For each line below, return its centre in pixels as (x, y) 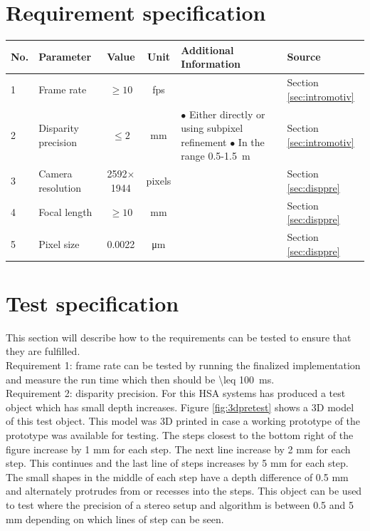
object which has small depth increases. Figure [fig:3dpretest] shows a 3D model (180, 407)
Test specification (92, 303)
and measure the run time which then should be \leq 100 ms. (140, 379)
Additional (207, 50)
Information (211, 64)
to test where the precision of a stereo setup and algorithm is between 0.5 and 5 (180, 504)
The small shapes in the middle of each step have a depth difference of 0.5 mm (177, 476)
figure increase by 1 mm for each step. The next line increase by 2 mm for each (178, 449)
